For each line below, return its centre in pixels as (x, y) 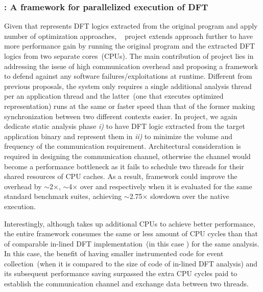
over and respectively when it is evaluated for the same (166, 186)
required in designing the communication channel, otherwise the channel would (127, 156)
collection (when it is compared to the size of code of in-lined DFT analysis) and (131, 263)
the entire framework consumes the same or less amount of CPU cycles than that (131, 233)
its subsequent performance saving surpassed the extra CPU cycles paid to (121, 273)
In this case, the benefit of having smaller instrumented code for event (114, 253)
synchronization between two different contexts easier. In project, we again (121, 116)
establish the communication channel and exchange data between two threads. (126, 284)
